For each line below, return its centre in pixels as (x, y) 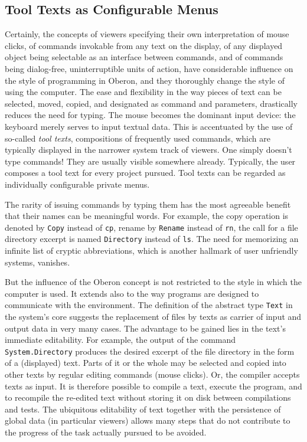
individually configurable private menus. (77, 184)
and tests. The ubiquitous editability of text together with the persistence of (143, 409)
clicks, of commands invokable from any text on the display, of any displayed (144, 45)
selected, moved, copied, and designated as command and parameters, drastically (151, 103)
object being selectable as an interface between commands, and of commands (144, 57)
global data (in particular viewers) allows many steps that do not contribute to (148, 420)
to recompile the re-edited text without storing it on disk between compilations (148, 397)
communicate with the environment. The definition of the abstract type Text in (149, 305)
